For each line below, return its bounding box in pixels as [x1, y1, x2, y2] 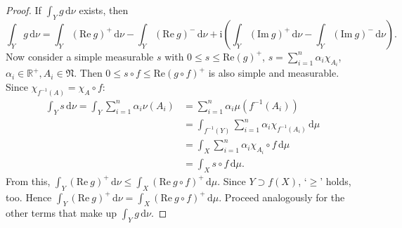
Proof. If [6, 3, 41, 17]
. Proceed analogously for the [219, 189, 345, 204]
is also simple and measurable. [208, 65, 339, 80]
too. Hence [6, 189, 52, 204]
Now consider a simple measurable [6, 49, 154, 63]
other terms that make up [6, 205, 117, 220]
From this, [6, 173, 51, 188]
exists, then [79, 3, 129, 17]
